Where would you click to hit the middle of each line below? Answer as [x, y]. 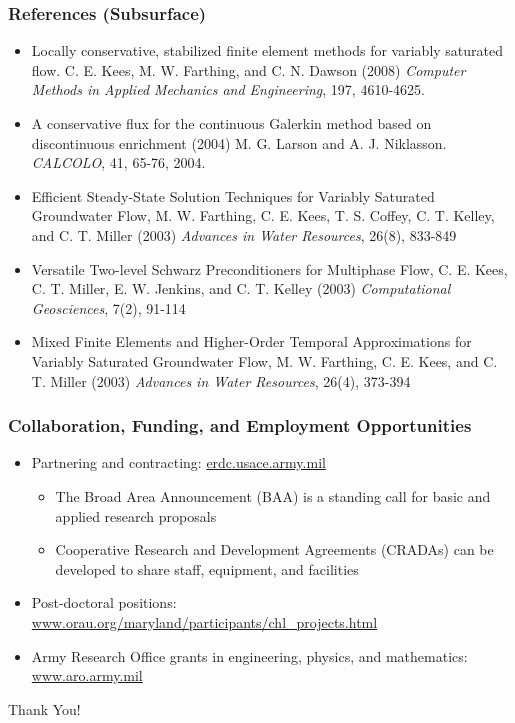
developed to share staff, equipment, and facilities [207, 568]
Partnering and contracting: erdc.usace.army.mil [178, 462]
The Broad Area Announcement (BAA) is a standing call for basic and [273, 495]
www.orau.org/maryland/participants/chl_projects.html [204, 621]
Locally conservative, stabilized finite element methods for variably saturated [267, 50]
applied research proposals [136, 515]
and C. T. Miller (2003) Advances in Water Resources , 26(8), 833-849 [244, 234]
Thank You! [44, 708]
